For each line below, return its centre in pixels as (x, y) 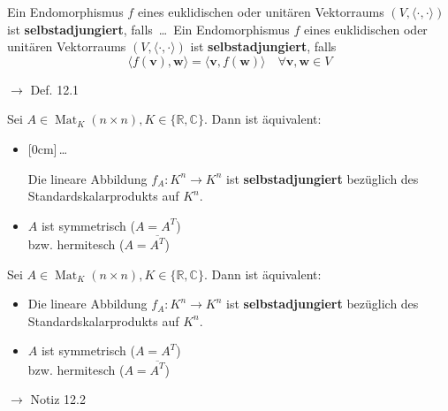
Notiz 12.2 (58, 399)
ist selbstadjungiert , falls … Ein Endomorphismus (148, 29)
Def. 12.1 (55, 89)
